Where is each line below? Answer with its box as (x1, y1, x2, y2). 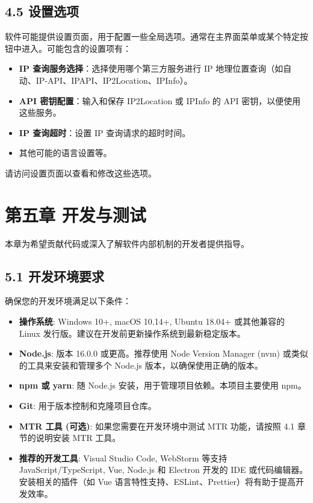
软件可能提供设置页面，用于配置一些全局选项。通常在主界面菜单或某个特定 (5, 30, 300, 43)
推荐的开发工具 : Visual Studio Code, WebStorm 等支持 (19, 451, 228, 464)
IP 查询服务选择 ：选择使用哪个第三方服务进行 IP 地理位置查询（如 (19, 62, 284, 75)
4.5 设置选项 (5, 2, 79, 20)
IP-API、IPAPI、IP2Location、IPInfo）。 (36, 73, 193, 86)
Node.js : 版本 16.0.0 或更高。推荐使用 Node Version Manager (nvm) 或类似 (19, 347, 308, 360)
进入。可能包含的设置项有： (21, 42, 131, 54)
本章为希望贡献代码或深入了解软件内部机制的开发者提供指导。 (5, 237, 249, 249)
